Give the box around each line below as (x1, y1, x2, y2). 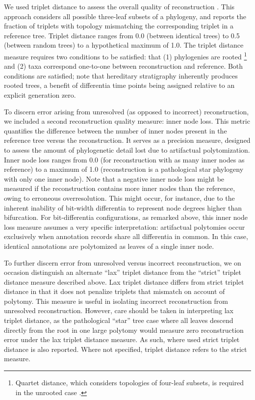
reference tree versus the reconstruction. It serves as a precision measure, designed (4, 135, 251, 145)
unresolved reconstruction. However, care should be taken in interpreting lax (4, 305, 233, 316)
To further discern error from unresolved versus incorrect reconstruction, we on (4, 257, 241, 267)
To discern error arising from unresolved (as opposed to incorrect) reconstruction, (4, 106, 249, 116)
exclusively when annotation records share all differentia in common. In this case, (4, 231, 248, 241)
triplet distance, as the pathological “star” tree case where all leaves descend (4, 315, 233, 325)
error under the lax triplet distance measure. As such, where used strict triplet (4, 334, 240, 345)
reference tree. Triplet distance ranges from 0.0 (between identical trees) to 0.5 (4, 30, 240, 40)
